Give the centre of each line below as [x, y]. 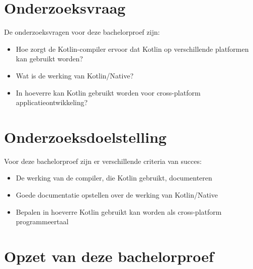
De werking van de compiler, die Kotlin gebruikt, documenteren [114, 178]
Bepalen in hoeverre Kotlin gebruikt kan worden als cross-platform [119, 211]
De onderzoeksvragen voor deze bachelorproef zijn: [82, 32]
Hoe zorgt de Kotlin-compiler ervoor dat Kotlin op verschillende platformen [132, 49]
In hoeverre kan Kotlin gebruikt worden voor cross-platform [108, 92]
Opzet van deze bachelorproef [109, 256]
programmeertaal [42, 221]
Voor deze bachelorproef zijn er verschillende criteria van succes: [103, 161]
